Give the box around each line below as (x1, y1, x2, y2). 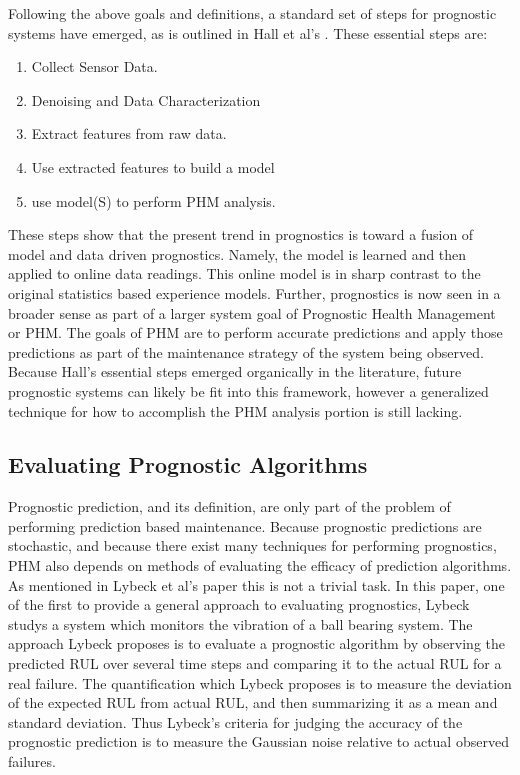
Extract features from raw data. (31, 123, 227, 144)
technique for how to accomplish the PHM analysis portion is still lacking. (8, 400, 463, 421)
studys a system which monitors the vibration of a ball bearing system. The (8, 613, 473, 634)
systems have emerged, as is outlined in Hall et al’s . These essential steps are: (8, 22, 488, 43)
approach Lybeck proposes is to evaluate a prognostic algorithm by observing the (8, 633, 505, 654)
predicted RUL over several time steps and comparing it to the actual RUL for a (8, 653, 502, 674)
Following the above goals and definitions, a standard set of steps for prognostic (8, 3, 497, 23)
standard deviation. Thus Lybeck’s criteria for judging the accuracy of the (8, 711, 463, 732)
